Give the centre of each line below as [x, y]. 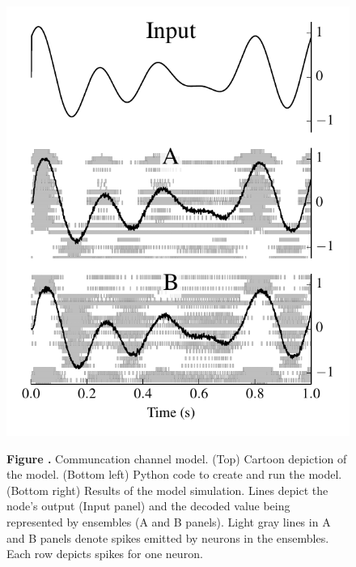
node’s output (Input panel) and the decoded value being [148, 506]
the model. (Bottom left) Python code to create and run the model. [174, 474]
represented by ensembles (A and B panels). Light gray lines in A [169, 521]
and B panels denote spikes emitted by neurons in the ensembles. [168, 537]
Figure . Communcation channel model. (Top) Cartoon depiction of [177, 458]
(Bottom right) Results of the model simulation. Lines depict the [167, 490]
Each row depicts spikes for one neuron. [105, 554]
